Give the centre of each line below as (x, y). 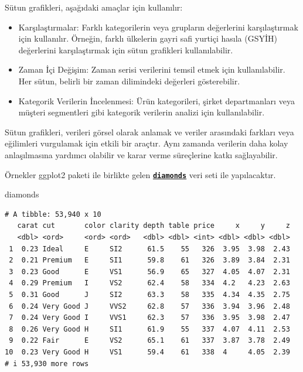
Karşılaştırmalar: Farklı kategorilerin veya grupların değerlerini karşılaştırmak (158, 27)
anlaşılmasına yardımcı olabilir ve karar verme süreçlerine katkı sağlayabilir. (141, 154)
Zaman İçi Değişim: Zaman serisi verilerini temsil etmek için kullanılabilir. (152, 69)
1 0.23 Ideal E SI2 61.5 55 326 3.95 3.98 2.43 (149, 249)
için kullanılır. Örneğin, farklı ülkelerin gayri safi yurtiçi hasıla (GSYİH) (148, 38)
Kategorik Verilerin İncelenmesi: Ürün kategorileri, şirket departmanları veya (156, 100)
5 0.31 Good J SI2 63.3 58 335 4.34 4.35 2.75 (149, 294)
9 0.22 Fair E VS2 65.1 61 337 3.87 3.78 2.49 (149, 341)
